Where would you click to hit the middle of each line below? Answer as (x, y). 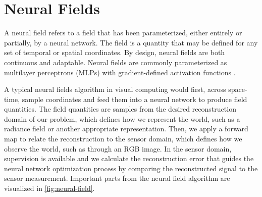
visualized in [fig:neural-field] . (49, 188)
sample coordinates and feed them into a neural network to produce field (135, 99)
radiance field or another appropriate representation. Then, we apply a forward (126, 129)
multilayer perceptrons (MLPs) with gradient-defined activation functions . (120, 72)
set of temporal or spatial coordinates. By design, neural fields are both (115, 52)
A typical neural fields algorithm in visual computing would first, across (115, 89)
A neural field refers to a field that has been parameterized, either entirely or (123, 33)
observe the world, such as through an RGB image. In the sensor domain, (118, 148)
